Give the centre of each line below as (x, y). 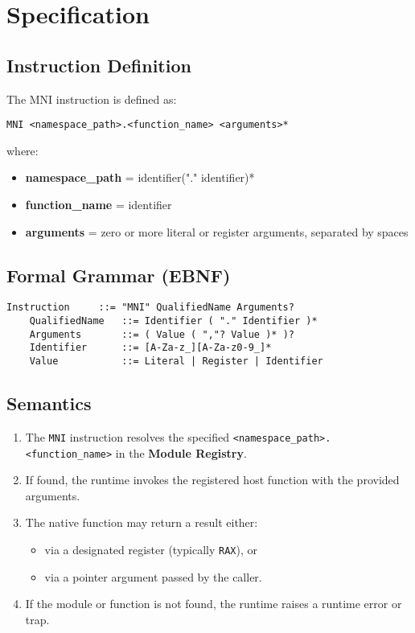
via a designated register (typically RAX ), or (151, 549)
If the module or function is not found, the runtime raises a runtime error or (214, 604)
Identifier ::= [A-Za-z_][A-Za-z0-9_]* (150, 348)
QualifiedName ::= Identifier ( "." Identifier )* (173, 321)
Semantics (49, 403)
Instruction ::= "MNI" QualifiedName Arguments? (150, 308)
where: (23, 150)
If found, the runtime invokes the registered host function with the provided (212, 480)
